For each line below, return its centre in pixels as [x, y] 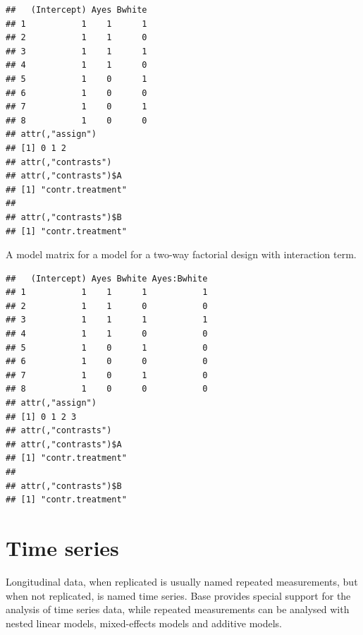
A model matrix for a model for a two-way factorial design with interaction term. [181, 254]
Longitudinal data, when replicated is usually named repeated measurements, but [182, 581]
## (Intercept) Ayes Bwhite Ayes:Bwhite [107, 278]
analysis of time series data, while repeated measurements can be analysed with [178, 609]
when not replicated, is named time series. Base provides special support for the [178, 595]
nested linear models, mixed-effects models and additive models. [144, 623]
